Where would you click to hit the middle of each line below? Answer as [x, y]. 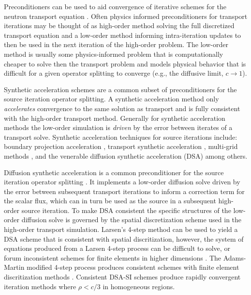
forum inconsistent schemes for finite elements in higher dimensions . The [113, 257]
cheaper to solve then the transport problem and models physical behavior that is [125, 63]
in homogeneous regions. [139, 286]
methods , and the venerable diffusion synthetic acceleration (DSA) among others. [126, 156]
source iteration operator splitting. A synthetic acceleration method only [111, 99]
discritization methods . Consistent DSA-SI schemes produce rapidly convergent [122, 277]
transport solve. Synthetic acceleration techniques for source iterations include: [121, 137]
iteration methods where [40, 286]
